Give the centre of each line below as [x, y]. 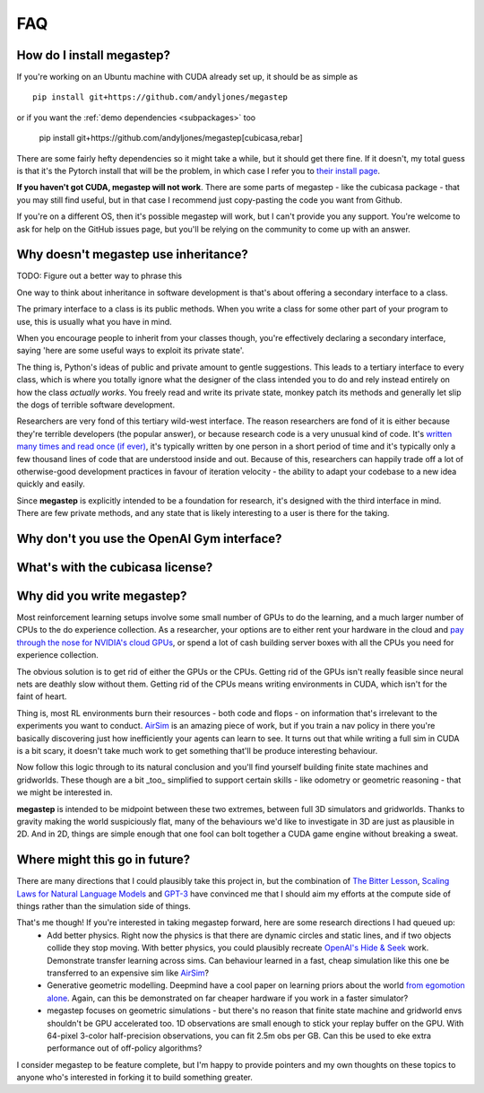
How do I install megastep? [93, 55]
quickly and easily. [51, 484]
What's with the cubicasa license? [115, 567]
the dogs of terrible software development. [95, 405]
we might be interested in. [65, 792]
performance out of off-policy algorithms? [125, 1048]
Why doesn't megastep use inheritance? [132, 254]
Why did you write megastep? [102, 595]
